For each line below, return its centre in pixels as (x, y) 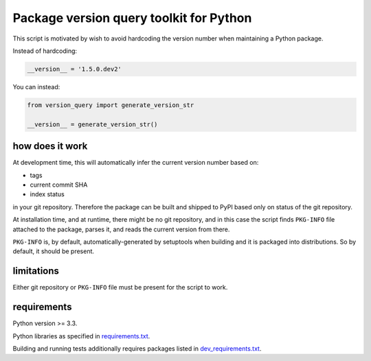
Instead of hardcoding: (45, 51)
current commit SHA (59, 185)
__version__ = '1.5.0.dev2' (74, 69)
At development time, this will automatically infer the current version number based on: (136, 163)
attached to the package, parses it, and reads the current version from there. (121, 229)
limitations (36, 271)
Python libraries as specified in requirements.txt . (81, 336)
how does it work (50, 147)
